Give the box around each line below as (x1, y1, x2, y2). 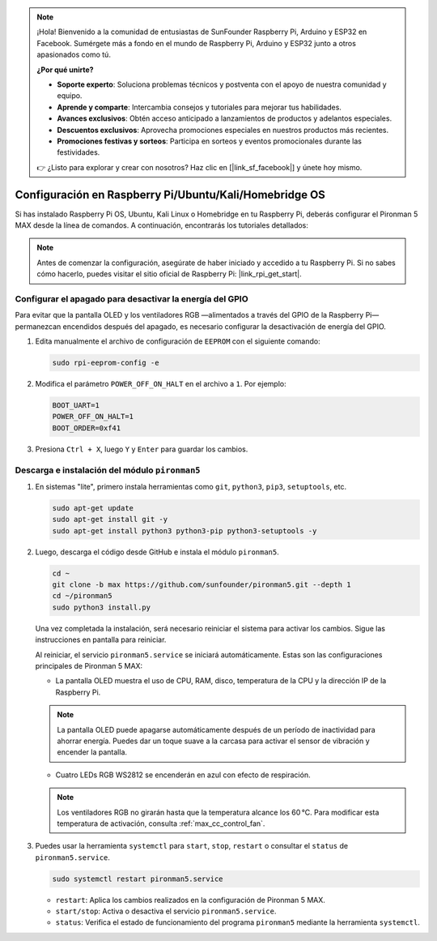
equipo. (57, 91, 83, 101)
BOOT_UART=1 (52, 401, 100, 410)
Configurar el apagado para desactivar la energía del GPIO (15, 293, 248, 304)
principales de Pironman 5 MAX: (35, 661, 143, 670)
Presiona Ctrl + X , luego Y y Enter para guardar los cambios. (35, 444, 248, 454)
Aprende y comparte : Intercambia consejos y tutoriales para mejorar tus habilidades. (57, 102, 342, 112)
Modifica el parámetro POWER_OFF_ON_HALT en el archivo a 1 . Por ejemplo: (35, 379, 286, 389)
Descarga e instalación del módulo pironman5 (15, 464, 201, 476)
